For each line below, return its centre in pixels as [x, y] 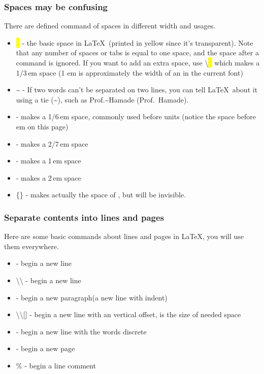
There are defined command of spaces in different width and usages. [110, 26]
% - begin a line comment [56, 365]
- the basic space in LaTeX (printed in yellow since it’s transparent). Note [138, 42]
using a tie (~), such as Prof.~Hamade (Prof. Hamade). [102, 99]
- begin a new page [45, 348]
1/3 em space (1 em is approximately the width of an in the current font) [129, 72]
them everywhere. [31, 246]
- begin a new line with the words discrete [81, 331]
